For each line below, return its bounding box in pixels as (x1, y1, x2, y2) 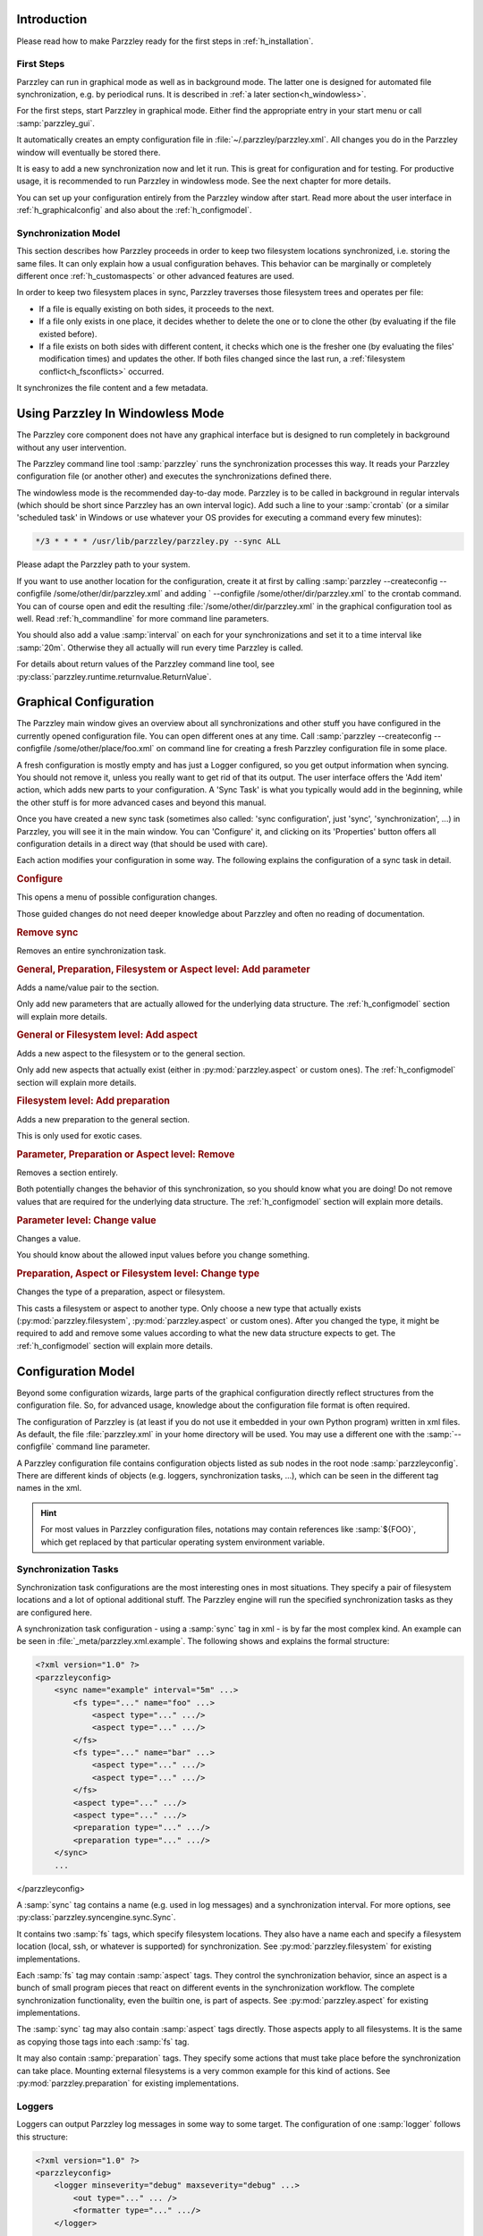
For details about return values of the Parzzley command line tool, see (16, 658, 275, 670)
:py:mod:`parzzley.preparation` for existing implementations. (16, 2078, 239, 2088)
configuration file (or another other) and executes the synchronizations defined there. (16, 470, 333, 482)
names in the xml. (16, 1483, 82, 1494)
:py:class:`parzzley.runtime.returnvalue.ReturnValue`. (16, 671, 212, 682)
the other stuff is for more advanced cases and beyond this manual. (16, 797, 267, 808)
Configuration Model (16, 1364, 135, 1379)
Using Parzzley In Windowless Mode (16, 406, 225, 421)
